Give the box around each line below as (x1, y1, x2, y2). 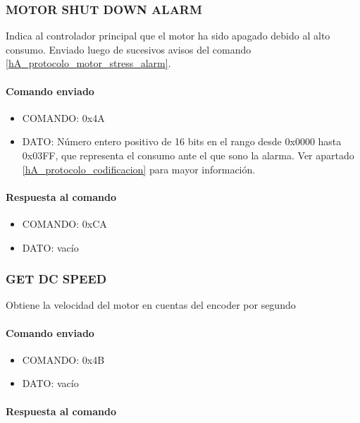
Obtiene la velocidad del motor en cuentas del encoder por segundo (6, 298, 296, 312)
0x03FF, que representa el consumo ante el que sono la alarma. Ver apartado (22, 147, 354, 162)
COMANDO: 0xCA (22, 216, 107, 231)
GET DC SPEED (6, 270, 107, 288)
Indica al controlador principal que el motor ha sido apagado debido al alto (6, 28, 330, 43)
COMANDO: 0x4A (22, 110, 105, 125)
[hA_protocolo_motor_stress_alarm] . (6, 56, 171, 70)
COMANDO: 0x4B (22, 352, 105, 367)
